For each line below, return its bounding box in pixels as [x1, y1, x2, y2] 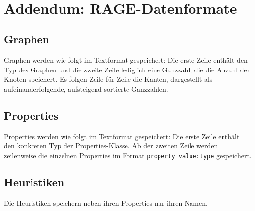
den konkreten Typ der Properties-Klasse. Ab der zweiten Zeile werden [4, 141, 218, 151]
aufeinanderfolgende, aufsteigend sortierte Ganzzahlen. [4, 83, 168, 94]
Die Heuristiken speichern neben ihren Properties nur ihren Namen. [4, 197, 208, 208]
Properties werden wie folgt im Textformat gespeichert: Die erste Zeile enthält [4, 131, 240, 141]
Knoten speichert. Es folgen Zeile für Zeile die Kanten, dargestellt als [4, 74, 213, 84]
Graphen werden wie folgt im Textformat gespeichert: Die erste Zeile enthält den [4, 55, 248, 65]
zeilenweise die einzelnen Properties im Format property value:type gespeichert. [4, 150, 252, 160]
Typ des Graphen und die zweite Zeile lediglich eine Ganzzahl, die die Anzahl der [4, 64, 250, 74]
